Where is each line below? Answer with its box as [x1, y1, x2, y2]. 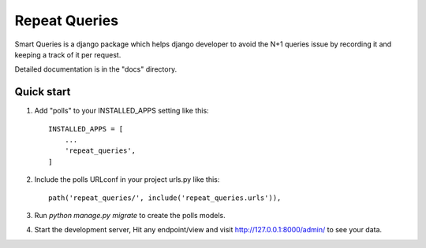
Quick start [14, 85, 71, 98]
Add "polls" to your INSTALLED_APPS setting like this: [34, 106, 209, 116]
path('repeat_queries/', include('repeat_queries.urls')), [48, 193, 282, 202]
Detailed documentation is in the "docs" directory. [14, 65, 177, 74]
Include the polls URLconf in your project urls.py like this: [34, 175, 220, 184]
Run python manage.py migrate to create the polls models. [34, 210, 226, 220]
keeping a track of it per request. [14, 50, 121, 59]
